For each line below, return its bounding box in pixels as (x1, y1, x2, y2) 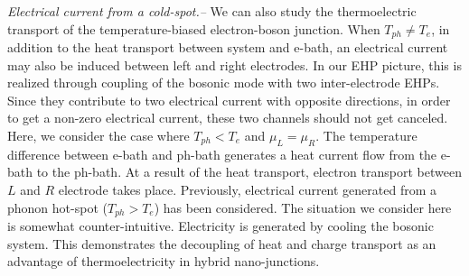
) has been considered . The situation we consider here (154, 198, 452, 216)
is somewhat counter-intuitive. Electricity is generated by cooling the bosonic (7, 216, 434, 235)
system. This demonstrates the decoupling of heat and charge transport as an (7, 234, 436, 253)
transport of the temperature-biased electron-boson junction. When (7, 19, 380, 38)
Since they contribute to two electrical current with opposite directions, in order (7, 90, 451, 109)
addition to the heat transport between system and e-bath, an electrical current (7, 38, 448, 57)
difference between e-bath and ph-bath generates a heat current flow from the (7, 144, 437, 163)
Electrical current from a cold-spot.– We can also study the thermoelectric (7, 2, 417, 20)
